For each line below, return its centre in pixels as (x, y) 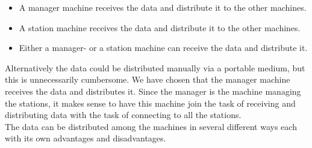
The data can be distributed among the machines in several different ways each (151, 126)
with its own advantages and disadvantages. (86, 138)
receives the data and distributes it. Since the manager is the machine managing (153, 91)
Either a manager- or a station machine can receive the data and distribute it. (163, 48)
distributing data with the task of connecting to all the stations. (123, 115)
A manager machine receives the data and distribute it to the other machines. (163, 7)
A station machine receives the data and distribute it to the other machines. (160, 27)
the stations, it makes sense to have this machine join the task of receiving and (150, 103)
